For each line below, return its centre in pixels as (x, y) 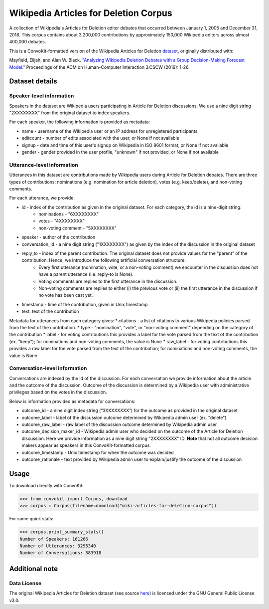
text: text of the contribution (50, 311)
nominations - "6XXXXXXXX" (69, 214)
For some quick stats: (31, 519)
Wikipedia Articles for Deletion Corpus (91, 13)
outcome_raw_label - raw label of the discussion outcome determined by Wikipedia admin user (119, 424)
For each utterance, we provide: (42, 198)
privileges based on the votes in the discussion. (58, 392)
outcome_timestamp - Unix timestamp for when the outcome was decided (98, 452)
